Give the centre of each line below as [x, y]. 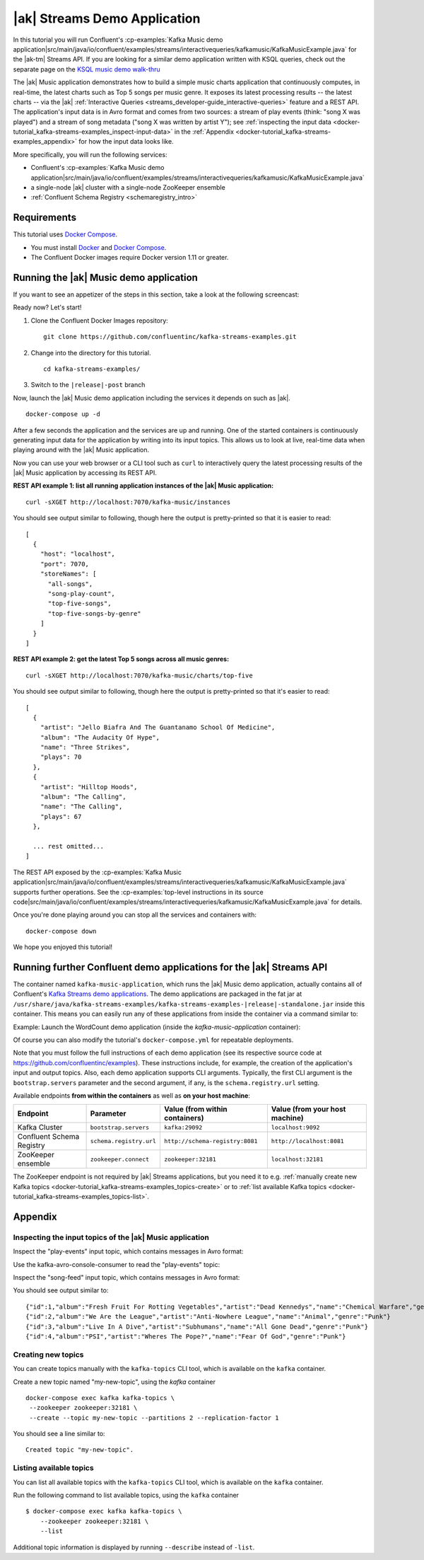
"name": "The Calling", [81, 807]
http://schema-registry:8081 [211, 1141]
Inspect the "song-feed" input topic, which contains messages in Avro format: [126, 1278]
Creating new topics [48, 1354]
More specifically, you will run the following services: [90, 154]
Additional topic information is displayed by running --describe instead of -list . [134, 1547]
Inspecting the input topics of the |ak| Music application [111, 1237]
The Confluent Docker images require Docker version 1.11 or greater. [130, 258]
